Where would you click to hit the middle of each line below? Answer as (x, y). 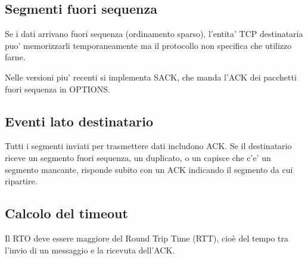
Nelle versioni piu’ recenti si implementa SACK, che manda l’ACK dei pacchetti (151, 77)
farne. (15, 57)
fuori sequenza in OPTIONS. (57, 89)
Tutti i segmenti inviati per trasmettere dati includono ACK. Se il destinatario (148, 146)
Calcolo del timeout (66, 213)
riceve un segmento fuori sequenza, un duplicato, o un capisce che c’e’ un (138, 157)
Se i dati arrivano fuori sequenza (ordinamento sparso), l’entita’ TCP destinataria (154, 34)
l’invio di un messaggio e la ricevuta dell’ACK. (90, 250)
